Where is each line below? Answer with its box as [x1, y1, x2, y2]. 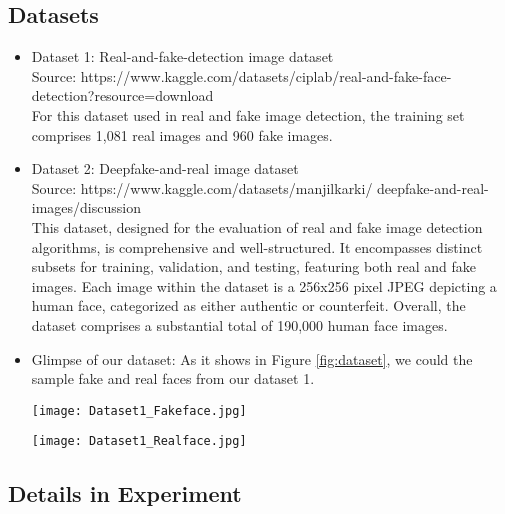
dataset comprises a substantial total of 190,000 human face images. [31, 314, 448, 335]
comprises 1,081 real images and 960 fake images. [31, 124, 333, 145]
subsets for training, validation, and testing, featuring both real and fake [31, 256, 477, 277]
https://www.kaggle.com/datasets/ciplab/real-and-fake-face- [80, 65, 452, 86]
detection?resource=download [31, 85, 214, 106]
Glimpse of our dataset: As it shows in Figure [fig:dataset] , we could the [31, 348, 473, 369]
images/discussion [31, 197, 141, 218]
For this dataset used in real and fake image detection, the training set [31, 104, 465, 125]
